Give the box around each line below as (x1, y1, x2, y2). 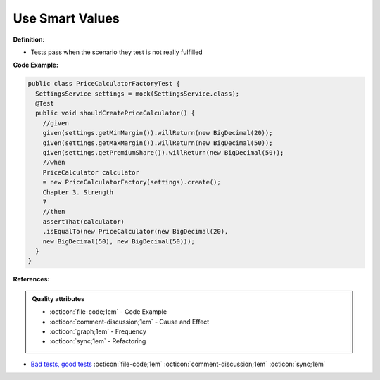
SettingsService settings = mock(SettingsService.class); (35, 89, 240, 98)
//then (42, 208, 65, 216)
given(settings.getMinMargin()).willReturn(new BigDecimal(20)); (42, 129, 273, 137)
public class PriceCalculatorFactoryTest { (27, 80, 181, 88)
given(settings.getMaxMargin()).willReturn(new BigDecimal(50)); (42, 139, 273, 147)
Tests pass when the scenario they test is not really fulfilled (30, 48, 203, 56)
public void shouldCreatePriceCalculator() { (35, 109, 195, 118)
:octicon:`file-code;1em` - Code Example (49, 308, 167, 316)
